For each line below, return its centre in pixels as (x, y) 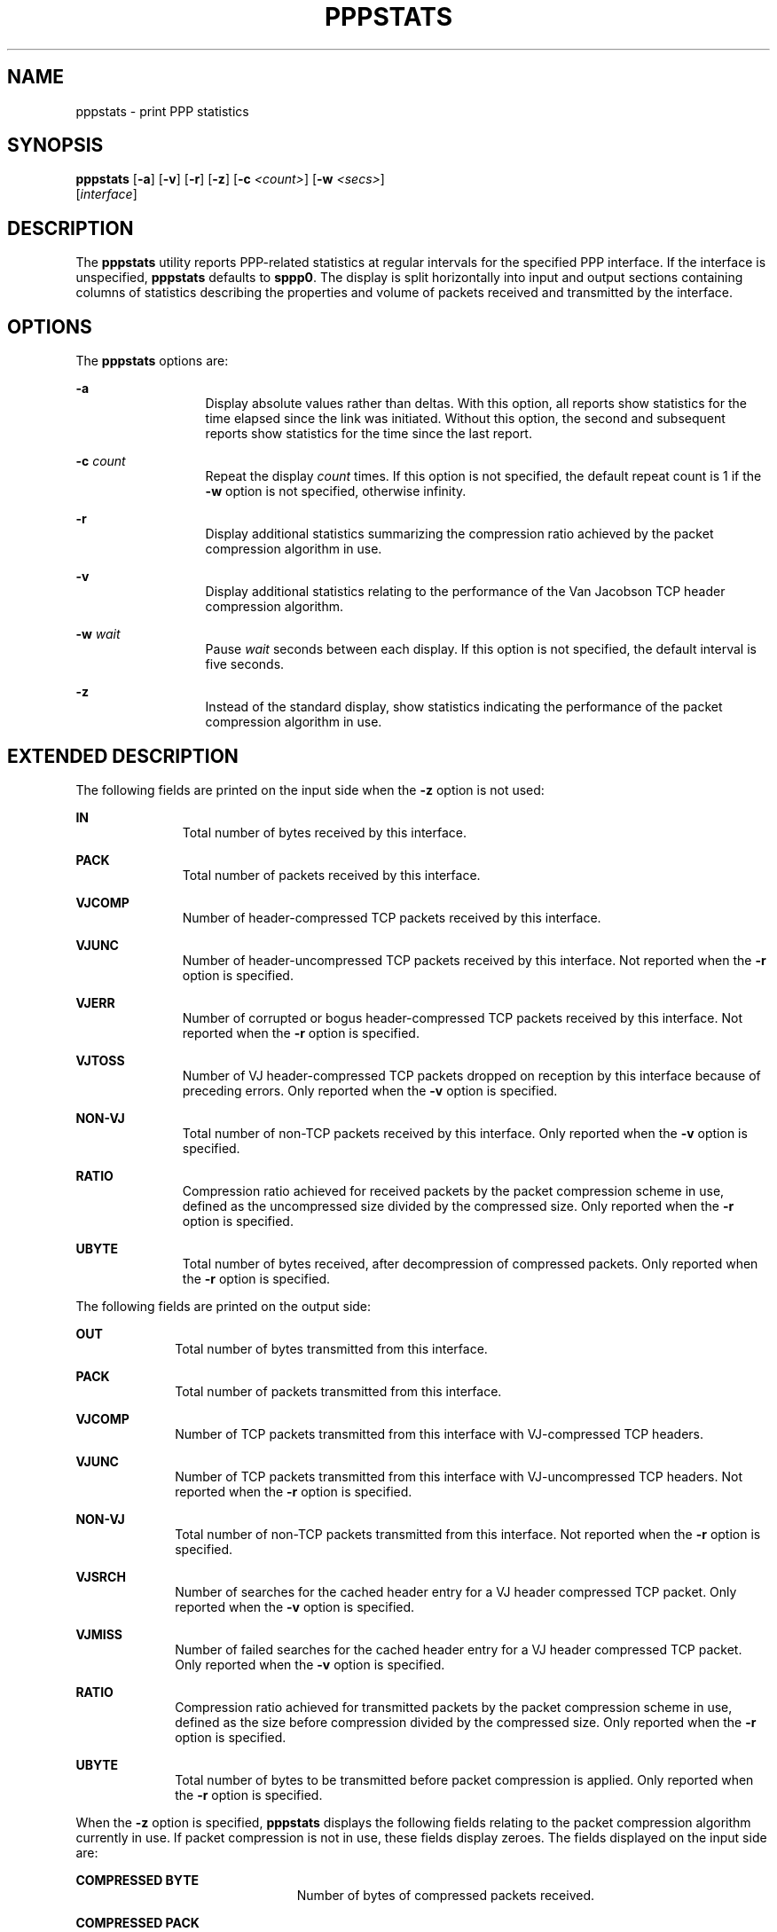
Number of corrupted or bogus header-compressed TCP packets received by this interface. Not (462, 1017)
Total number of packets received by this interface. (331, 875)
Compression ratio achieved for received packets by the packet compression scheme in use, (453, 1190)
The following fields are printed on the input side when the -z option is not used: (310, 789)
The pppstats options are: (152, 361)
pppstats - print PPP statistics (162, 111)
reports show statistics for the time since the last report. (369, 434)
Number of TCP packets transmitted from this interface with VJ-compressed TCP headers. (439, 1433)
